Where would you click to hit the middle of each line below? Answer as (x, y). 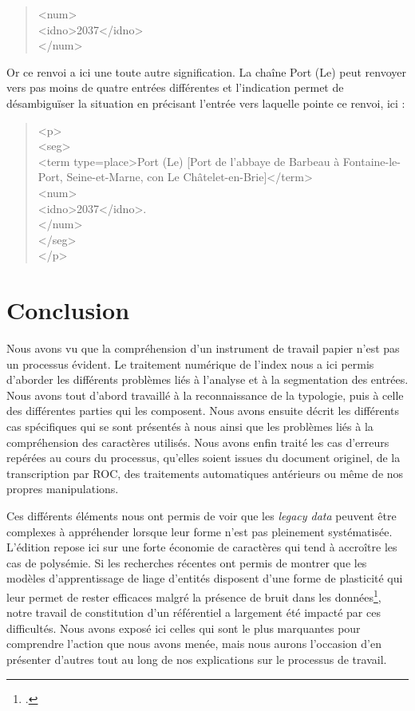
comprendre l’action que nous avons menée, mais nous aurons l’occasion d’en (194, 644)
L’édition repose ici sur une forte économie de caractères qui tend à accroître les (202, 547)
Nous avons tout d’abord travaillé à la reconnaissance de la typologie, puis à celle (205, 395)
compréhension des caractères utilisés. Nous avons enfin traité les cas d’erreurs (198, 442)
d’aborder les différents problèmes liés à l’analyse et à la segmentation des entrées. (207, 379)
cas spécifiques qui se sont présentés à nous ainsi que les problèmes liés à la (190, 426)
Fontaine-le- (372, 161)
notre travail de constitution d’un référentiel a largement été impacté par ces (194, 612)
